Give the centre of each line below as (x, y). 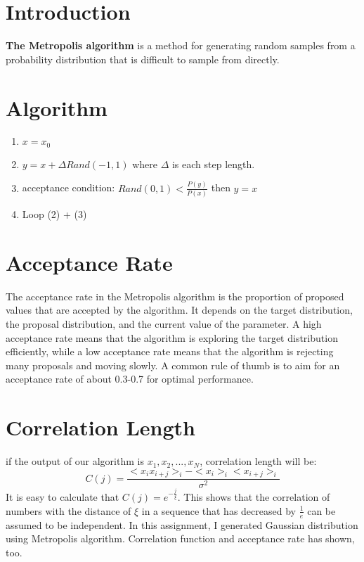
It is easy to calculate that (63, 497)
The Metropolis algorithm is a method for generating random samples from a (181, 45)
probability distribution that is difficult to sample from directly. (143, 59)
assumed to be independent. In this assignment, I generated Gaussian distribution (182, 524)
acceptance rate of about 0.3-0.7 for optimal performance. (130, 379)
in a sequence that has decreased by (219, 510)
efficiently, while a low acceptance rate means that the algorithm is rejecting (170, 351)
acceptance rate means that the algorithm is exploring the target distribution (172, 337)
